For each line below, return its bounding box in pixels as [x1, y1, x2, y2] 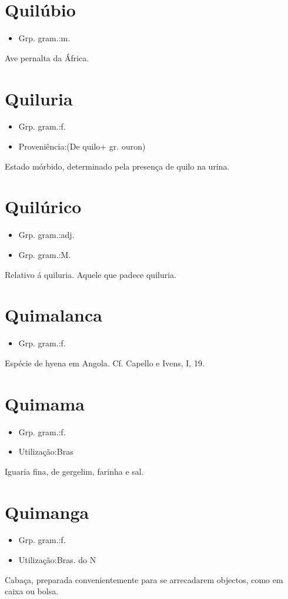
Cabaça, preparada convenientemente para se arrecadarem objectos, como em [5, 573, 283, 585]
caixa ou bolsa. [5, 585, 59, 597]
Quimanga [5, 499, 89, 524]
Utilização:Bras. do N [18, 554, 96, 566]
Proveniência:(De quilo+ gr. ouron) [18, 140, 146, 153]
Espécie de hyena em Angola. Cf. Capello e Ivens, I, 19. [5, 356, 205, 369]
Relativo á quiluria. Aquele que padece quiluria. [5, 268, 176, 280]
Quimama [5, 391, 85, 415]
